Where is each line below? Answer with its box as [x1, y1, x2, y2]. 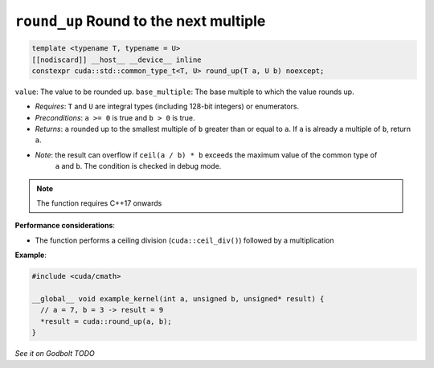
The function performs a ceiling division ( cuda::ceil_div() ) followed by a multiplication [35, 235, 334, 245]
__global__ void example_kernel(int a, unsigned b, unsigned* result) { [31, 294, 325, 303]
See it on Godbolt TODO [14, 349, 96, 358]
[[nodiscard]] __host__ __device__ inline [31, 55, 202, 64]
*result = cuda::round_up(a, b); [40, 317, 172, 325]
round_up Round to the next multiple [14, 12, 266, 30]
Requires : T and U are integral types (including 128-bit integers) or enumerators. [35, 101, 300, 112]
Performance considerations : [14, 221, 116, 231]
